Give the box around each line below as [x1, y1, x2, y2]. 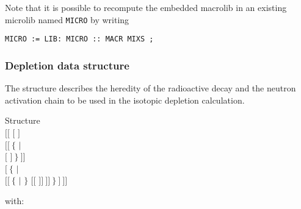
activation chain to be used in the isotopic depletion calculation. [5, 93, 245, 106]
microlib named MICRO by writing [5, 13, 129, 26]
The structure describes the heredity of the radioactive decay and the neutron [5, 82, 296, 94]
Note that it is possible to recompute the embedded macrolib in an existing [5, 1, 287, 13]
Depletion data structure [5, 57, 129, 73]
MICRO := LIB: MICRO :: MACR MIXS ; [5, 35, 154, 44]
